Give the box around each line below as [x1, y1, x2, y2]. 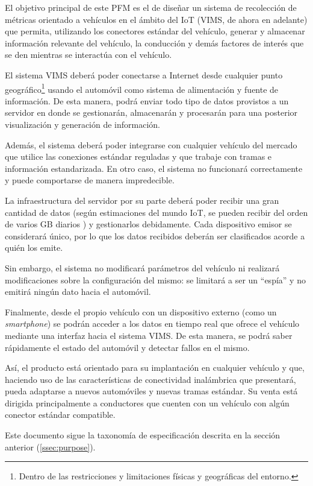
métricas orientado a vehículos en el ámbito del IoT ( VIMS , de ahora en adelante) [5, 13, 308, 25]
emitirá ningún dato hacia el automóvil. [5, 285, 151, 298]
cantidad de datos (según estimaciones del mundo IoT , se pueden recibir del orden [5, 206, 308, 218]
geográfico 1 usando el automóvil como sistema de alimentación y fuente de [5, 81, 279, 95]
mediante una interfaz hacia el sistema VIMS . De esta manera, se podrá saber [5, 329, 293, 341]
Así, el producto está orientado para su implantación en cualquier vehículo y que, [5, 361, 305, 374]
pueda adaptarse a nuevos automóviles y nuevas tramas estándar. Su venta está [5, 385, 298, 397]
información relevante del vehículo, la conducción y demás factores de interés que [5, 36, 304, 49]
